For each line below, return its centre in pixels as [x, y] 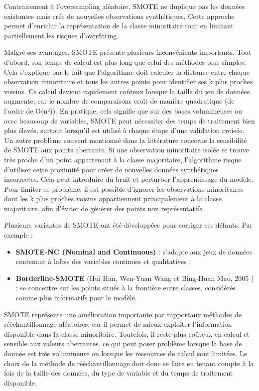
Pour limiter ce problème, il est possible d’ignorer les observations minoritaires [124, 189]
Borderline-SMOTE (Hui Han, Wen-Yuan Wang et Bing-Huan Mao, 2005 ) [135, 278]
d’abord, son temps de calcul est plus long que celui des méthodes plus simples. [125, 62]
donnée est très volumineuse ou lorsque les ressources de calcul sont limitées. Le [126, 353]
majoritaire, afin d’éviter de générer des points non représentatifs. [104, 208]
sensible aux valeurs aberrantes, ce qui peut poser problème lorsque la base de [123, 343]
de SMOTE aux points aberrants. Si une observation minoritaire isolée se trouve [127, 150]
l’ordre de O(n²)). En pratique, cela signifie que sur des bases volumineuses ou [123, 110]
